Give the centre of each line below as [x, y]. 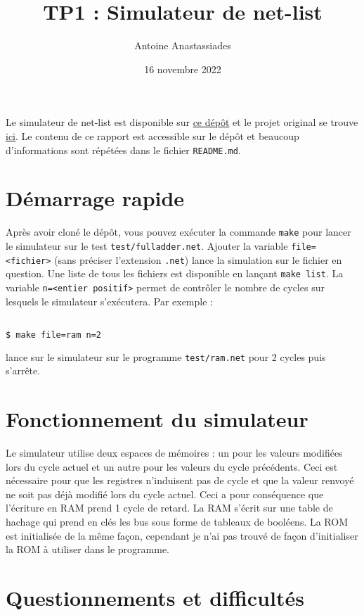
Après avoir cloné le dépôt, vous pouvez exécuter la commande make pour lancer [178, 232]
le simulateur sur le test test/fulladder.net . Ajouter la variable [147, 245]
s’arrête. [23, 370]
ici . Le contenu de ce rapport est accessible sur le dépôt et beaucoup [152, 135]
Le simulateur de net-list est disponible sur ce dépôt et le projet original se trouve [182, 122]
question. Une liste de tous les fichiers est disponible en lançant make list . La [175, 273]
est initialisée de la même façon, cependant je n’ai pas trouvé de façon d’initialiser [182, 535]
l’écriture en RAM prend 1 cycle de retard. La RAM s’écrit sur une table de [169, 508]
